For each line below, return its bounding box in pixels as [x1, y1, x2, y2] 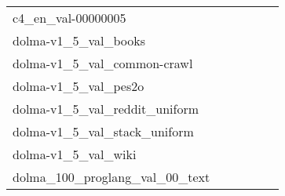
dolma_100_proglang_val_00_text [13, 168, 210, 186]
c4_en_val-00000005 [13, 9, 126, 27]
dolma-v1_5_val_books [13, 31, 145, 49]
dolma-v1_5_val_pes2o [13, 77, 144, 95]
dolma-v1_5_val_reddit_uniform [13, 100, 199, 118]
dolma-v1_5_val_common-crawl [13, 54, 193, 72]
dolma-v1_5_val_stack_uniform [13, 122, 194, 140]
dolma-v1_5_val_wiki [13, 145, 137, 163]
